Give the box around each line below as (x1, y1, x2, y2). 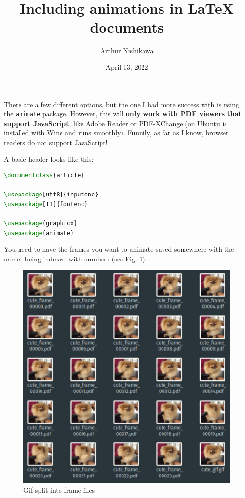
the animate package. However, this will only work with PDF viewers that (4, 108, 242, 119)
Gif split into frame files (23, 485, 95, 495)
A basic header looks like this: (4, 153, 94, 164)
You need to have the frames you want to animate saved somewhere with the (4, 244, 234, 254)
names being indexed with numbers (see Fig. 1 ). (4, 253, 147, 263)
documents (90, 17, 164, 37)
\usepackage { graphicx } (4, 220, 78, 227)
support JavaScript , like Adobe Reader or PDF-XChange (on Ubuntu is (4, 118, 227, 128)
